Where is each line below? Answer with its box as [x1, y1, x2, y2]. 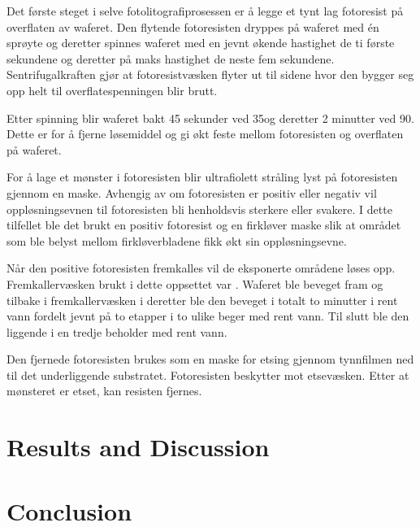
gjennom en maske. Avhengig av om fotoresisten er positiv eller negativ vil [6, 184, 377, 201]
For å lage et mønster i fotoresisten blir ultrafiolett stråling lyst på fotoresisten [6, 168, 398, 185]
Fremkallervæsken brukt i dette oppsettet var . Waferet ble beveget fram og [6, 275, 383, 292]
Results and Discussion [6, 430, 270, 464]
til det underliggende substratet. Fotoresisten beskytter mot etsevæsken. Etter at [6, 366, 409, 383]
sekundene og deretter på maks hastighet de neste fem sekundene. [6, 50, 335, 67]
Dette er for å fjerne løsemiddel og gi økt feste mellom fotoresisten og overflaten [6, 125, 404, 142]
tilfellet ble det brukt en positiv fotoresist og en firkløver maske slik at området [6, 216, 401, 233]
